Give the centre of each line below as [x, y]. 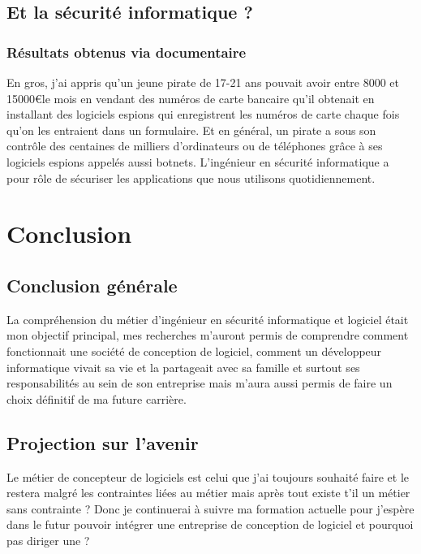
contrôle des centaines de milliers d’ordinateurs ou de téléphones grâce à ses [195, 146]
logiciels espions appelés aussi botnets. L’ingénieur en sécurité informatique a [198, 161]
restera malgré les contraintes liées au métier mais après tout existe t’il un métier [208, 493]
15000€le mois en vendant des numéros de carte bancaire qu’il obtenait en [191, 98]
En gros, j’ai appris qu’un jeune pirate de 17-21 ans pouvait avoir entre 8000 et [203, 82]
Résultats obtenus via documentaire [127, 52]
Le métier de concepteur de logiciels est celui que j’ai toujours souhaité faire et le [208, 476]
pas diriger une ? [48, 540]
